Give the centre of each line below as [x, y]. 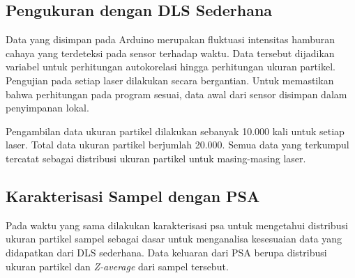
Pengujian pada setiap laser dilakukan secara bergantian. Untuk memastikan [170, 80]
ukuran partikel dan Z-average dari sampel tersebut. [117, 266]
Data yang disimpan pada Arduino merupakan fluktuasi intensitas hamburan [171, 39]
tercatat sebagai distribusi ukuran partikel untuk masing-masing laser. [156, 158]
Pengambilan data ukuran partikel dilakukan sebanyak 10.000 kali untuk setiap [175, 131]
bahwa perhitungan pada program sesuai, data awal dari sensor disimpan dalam [176, 94]
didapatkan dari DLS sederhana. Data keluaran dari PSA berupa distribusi [166, 252]
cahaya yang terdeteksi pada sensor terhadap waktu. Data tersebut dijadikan [170, 53]
